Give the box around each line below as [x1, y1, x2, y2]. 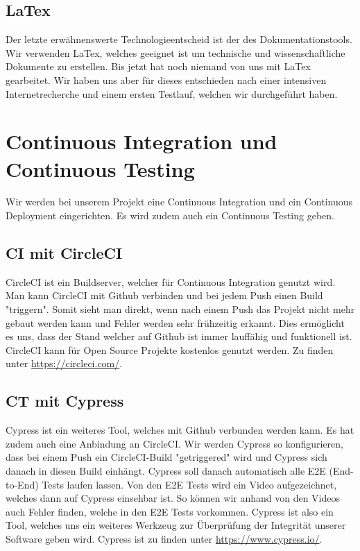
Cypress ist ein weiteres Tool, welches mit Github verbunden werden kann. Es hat [6, 423, 354, 437]
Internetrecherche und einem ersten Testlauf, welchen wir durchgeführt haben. [6, 86, 338, 101]
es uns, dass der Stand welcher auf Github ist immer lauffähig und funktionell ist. [6, 329, 352, 344]
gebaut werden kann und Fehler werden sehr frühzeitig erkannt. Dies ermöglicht [6, 315, 345, 330]
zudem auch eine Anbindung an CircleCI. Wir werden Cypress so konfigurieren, [6, 436, 343, 450]
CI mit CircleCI [6, 242, 123, 264]
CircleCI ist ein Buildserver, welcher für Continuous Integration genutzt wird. [6, 274, 336, 289]
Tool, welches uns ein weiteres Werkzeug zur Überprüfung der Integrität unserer [6, 518, 346, 532]
